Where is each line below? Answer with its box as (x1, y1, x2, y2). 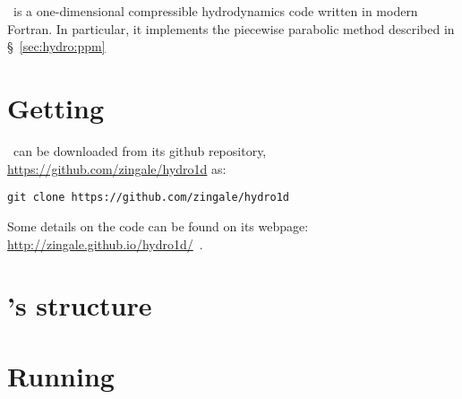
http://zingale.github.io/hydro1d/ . (7, 234, 203, 253)
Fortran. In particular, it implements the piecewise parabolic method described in (7, 19, 455, 38)
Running (7, 357, 115, 394)
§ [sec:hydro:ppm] (7, 37, 106, 56)
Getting (7, 90, 105, 126)
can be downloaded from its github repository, (13, 142, 267, 160)
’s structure (7, 287, 152, 324)
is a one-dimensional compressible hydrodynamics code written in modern (13, 2, 418, 21)
